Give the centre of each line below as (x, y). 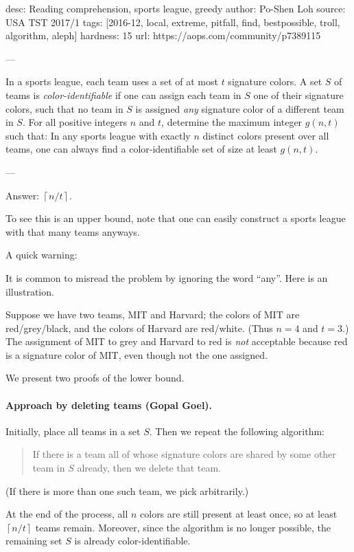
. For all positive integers (75, 122)
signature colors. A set (275, 81)
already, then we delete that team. (149, 468)
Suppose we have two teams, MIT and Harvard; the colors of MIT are (153, 314)
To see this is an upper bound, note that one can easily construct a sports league (176, 218)
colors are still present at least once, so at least (239, 514)
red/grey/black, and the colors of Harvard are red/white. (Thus (139, 328)
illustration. (30, 291)
